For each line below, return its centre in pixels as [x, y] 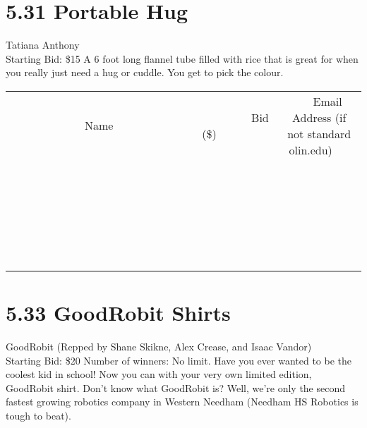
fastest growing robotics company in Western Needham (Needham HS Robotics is [182, 402]
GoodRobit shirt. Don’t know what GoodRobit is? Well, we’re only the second [176, 387]
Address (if [319, 117]
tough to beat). [38, 415]
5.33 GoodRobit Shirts [118, 313]
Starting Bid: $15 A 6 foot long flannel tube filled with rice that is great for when [182, 58]
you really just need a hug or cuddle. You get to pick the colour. [145, 72]
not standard [319, 133]
